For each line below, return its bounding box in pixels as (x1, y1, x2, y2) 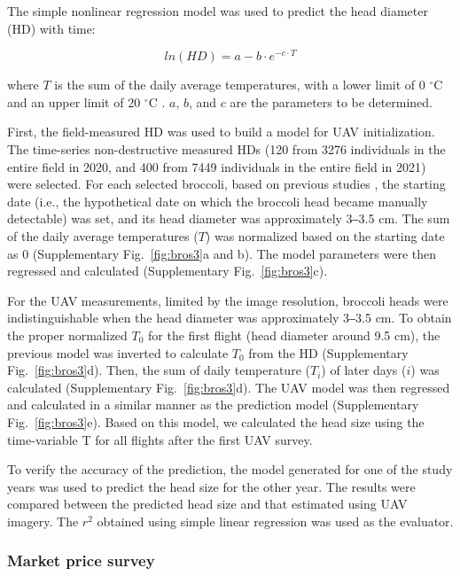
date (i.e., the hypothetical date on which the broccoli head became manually (7, 191, 428, 210)
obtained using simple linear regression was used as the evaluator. (97, 511, 454, 530)
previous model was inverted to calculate (7, 343, 229, 362)
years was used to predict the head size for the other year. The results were (7, 477, 416, 495)
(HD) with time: (7, 19, 96, 37)
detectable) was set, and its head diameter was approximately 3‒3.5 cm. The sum (7, 209, 450, 228)
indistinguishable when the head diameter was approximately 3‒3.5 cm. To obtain (7, 308, 452, 327)
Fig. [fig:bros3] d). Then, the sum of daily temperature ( (7, 361, 310, 379)
